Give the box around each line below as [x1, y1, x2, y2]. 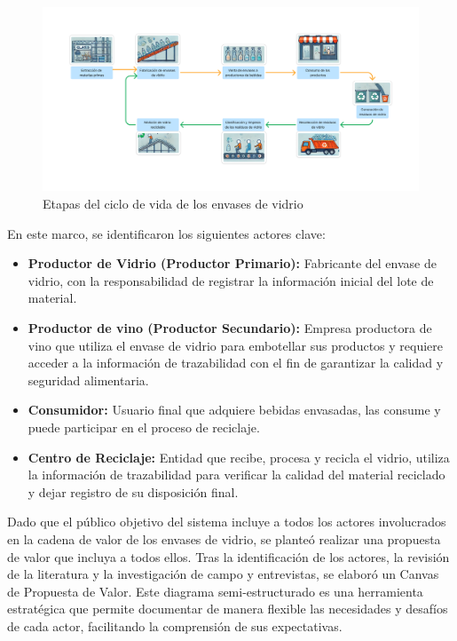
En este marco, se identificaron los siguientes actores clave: [7, 224, 326, 242]
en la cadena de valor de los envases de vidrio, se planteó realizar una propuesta [7, 529, 441, 548]
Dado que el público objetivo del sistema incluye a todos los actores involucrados [7, 512, 446, 531]
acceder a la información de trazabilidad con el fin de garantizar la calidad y [28, 353, 444, 372]
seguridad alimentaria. [28, 370, 149, 389]
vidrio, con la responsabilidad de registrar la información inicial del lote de [28, 271, 434, 289]
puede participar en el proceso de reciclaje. [28, 417, 260, 436]
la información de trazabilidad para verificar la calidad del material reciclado [28, 465, 445, 484]
